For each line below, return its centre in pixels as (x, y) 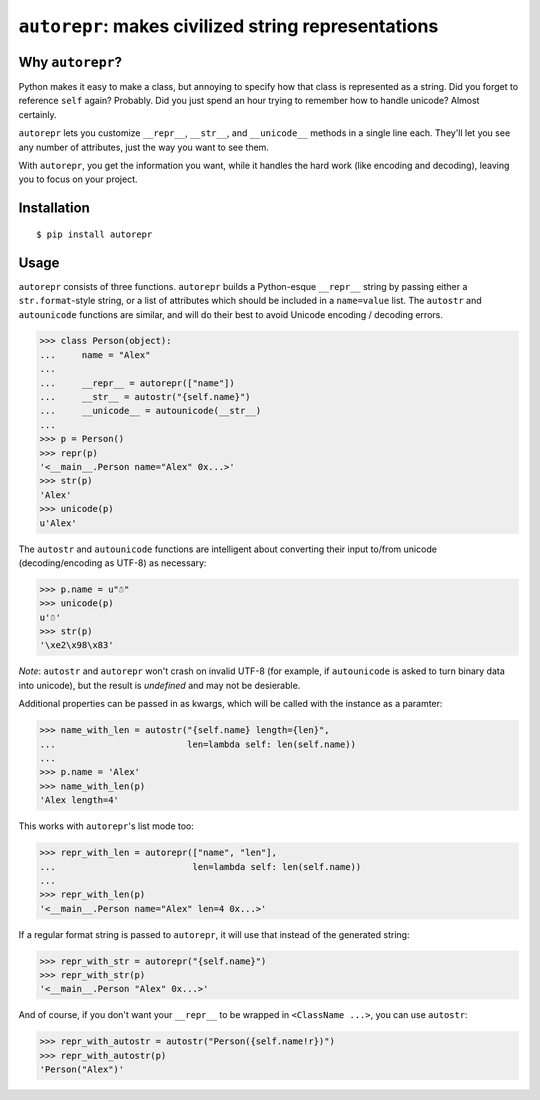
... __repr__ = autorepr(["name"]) (137, 383)
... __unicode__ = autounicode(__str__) (150, 411)
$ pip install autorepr (94, 234)
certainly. (37, 114)
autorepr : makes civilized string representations (228, 26)
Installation (54, 208)
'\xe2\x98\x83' (76, 645)
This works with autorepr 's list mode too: (106, 826)
